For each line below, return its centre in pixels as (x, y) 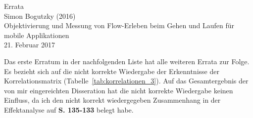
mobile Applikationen (37, 35)
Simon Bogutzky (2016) (40, 16)
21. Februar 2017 (29, 45)
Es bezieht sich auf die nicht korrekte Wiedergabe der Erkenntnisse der (112, 71)
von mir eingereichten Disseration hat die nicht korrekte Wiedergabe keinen (119, 90)
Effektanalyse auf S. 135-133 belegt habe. (69, 109)
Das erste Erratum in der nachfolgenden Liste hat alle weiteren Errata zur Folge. (127, 61)
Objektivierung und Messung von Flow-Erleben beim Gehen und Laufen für (119, 25)
